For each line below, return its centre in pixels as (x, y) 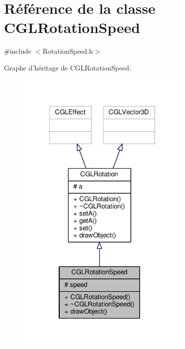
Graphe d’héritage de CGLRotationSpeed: (68, 67)
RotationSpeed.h (68, 51)
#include (18, 51)
